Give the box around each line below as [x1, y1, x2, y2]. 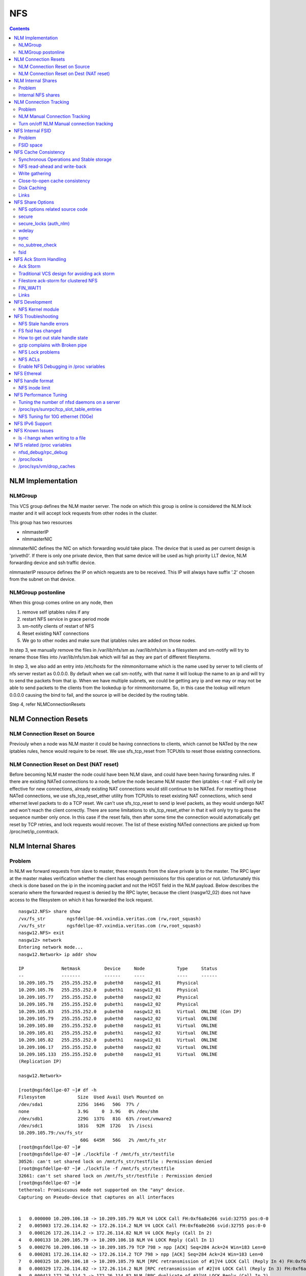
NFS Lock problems [18, 349, 60, 355]
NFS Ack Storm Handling [14, 256, 66, 262]
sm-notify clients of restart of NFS [22, 623, 94, 629]
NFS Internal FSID [14, 128, 52, 134]
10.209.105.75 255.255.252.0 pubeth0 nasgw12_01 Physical [18, 980, 199, 986]
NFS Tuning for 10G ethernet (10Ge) [18, 413, 94, 420]
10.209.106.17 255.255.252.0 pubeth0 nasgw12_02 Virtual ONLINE [18, 1044, 218, 1050]
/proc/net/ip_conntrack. [9, 828, 59, 835]
